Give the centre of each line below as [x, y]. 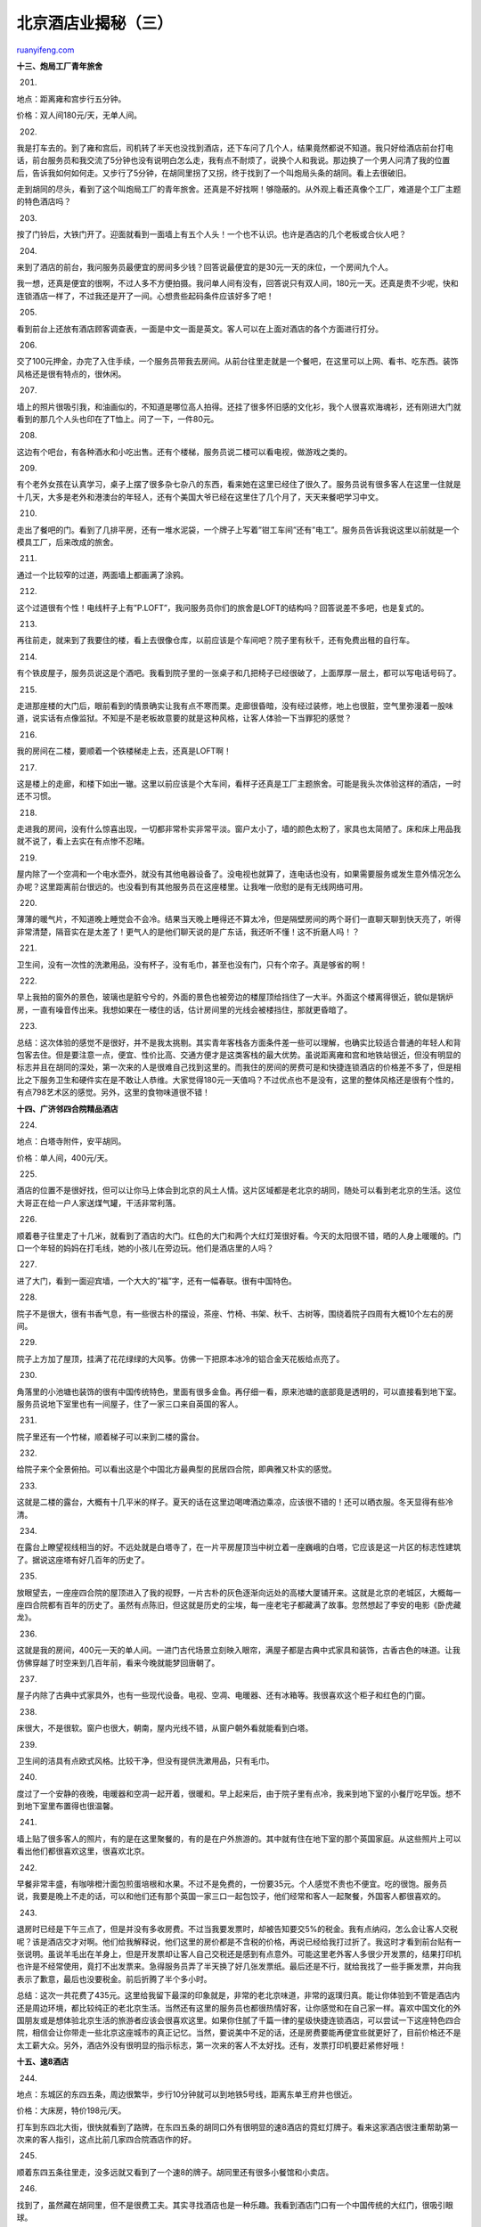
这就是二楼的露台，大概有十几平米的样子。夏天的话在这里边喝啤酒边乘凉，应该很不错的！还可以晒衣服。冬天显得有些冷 [235, 1502]
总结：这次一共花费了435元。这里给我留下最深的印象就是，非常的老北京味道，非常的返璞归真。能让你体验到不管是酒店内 [238, 1995]
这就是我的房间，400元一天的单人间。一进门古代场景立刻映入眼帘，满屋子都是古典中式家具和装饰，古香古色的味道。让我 [238, 1650]
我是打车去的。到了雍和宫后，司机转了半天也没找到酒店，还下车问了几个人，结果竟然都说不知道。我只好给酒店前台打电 [235, 148]
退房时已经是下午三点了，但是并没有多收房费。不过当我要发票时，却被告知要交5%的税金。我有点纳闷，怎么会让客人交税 [237, 1929]
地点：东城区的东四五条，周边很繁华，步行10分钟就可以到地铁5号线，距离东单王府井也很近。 [187, 2094]
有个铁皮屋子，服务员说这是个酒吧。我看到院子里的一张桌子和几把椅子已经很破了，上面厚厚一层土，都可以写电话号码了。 [239, 673]
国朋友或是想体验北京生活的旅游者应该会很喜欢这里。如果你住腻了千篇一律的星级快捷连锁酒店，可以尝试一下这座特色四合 [239, 2020]
